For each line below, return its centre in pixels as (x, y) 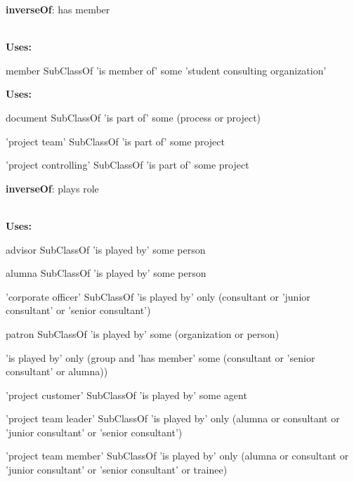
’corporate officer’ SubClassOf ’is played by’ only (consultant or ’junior (158, 296)
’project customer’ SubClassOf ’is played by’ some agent (126, 395)
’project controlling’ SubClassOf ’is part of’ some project (127, 165)
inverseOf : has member (58, 9)
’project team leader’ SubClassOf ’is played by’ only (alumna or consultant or (173, 418)
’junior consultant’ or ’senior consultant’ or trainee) (117, 470)
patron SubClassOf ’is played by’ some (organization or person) (143, 333)
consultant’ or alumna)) (57, 371)
